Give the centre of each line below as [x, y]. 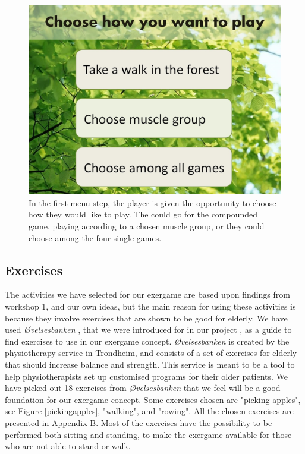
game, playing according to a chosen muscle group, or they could [147, 226]
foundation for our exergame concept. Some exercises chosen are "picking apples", [153, 399]
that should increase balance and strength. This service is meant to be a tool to [150, 364]
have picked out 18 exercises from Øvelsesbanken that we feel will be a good [143, 388]
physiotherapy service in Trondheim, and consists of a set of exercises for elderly [151, 353]
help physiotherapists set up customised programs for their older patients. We [147, 376]
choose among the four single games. [95, 237]
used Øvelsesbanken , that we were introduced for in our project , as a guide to [148, 330]
